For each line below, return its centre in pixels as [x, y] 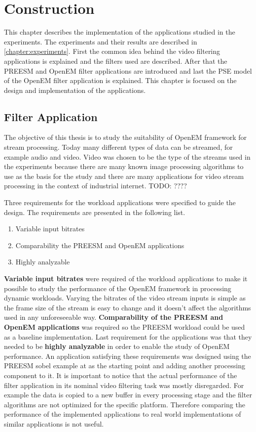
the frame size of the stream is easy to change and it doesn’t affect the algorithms [128, 307]
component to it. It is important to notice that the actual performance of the [121, 375]
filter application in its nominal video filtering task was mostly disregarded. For [124, 385]
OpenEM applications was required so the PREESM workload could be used [125, 326]
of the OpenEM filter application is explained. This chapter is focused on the [120, 80]
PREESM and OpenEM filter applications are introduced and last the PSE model [128, 70]
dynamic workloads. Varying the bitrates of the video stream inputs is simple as [125, 298]
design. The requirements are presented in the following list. [95, 212]
